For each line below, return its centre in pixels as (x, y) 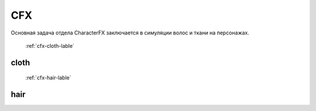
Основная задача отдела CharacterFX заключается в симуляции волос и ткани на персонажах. (130, 33)
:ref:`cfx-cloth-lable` (50, 46)
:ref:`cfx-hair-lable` (48, 78)
